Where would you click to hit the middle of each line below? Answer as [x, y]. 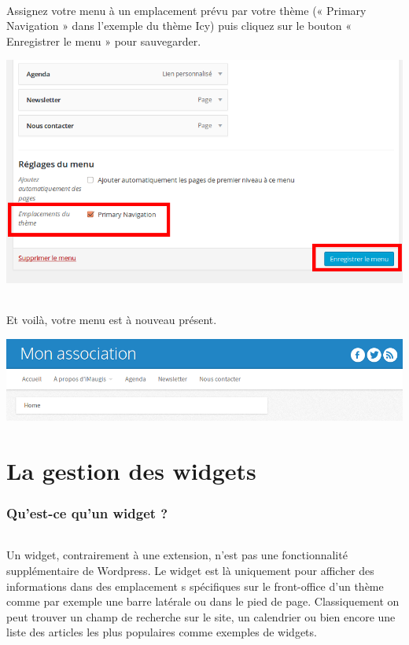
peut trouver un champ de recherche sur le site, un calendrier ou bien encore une [201, 616]
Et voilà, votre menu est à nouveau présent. [112, 320]
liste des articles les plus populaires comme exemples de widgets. [162, 632]
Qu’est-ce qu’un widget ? [87, 512]
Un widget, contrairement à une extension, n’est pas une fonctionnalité [177, 555]
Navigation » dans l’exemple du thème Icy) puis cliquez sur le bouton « [179, 26]
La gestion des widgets [131, 470]
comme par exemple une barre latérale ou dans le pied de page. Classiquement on [203, 601]
